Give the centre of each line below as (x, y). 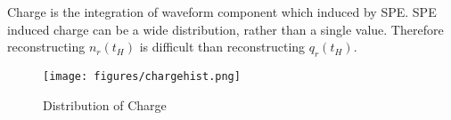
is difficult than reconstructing (222, 47)
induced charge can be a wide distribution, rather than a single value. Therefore (225, 29)
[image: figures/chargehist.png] (142, 76)
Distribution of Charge (105, 104)
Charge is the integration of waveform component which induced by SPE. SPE (222, 12)
